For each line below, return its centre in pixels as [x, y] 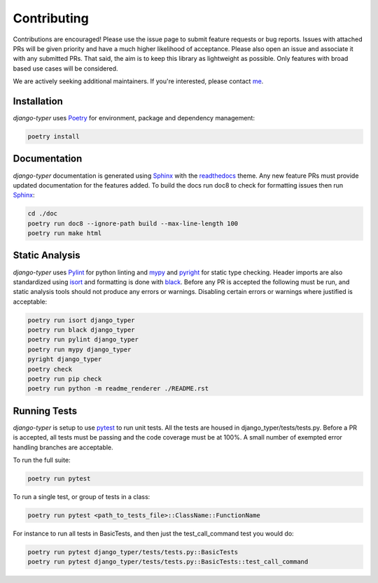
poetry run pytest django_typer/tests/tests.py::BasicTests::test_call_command [168, 562]
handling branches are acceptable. [63, 447]
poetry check [50, 369]
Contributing [51, 18]
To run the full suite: [42, 460]
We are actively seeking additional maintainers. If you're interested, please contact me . [138, 81]
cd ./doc [43, 214]
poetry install [54, 136]
